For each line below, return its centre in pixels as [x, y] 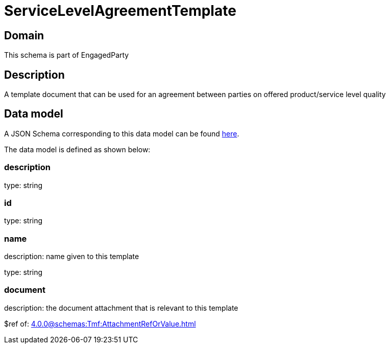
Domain [24, 35]
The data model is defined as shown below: [77, 149]
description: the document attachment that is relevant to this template [121, 308]
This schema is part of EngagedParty [67, 55]
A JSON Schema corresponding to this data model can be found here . [122, 133]
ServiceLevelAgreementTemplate [120, 11]
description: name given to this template [72, 257]
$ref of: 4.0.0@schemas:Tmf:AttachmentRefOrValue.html [100, 323]
